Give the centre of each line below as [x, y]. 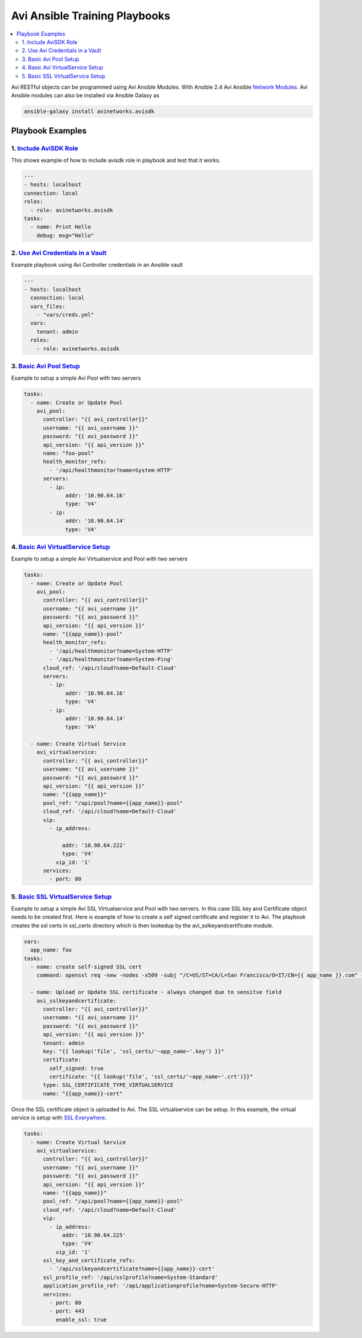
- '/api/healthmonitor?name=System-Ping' [111, 659]
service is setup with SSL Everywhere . [59, 1118]
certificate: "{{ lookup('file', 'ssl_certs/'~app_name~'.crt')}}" [151, 1077]
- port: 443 [67, 1311]
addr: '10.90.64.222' [94, 845]
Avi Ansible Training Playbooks [91, 16]
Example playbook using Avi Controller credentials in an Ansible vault [97, 265]
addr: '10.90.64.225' [94, 1235]
